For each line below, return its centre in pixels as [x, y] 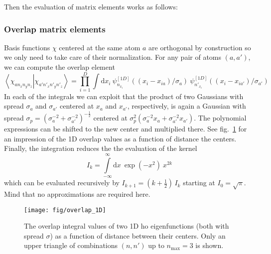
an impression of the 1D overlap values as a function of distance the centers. [120, 138]
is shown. [209, 245]
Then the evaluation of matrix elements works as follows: [91, 6]
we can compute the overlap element [60, 67]
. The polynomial [220, 118]
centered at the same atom [100, 47]
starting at [199, 183]
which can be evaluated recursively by [62, 183]
